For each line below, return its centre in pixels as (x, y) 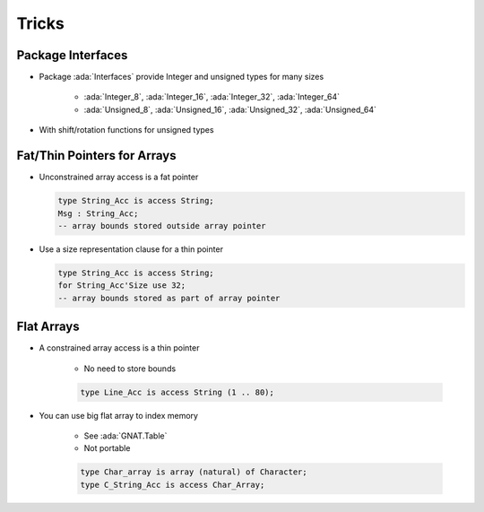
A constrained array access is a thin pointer (119, 348)
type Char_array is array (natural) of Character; (194, 472)
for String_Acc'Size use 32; (122, 286)
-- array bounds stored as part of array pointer (169, 298)
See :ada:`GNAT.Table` (125, 436)
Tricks (40, 23)
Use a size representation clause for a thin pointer (131, 249)
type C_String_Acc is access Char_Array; (173, 485)
